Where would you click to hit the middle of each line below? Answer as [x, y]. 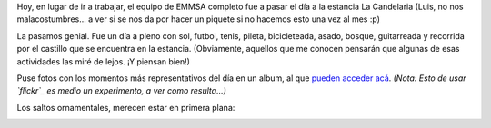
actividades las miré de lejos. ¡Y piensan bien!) [104, 61]
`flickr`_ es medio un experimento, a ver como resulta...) [122, 91]
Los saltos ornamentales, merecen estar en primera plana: [126, 107]
